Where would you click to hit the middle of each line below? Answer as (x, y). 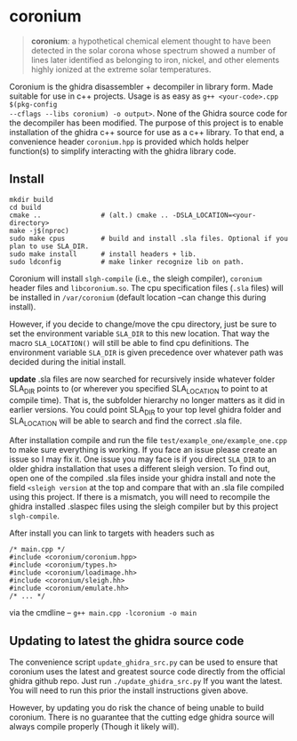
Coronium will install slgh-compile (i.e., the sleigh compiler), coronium (136, 278)
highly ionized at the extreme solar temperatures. (121, 69)
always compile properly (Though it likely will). (94, 726)
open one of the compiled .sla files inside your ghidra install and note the (142, 479)
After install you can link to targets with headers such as (112, 533)
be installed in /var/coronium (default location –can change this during (138, 297)
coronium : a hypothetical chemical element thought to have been (151, 41)
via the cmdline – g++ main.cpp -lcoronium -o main (103, 613)
